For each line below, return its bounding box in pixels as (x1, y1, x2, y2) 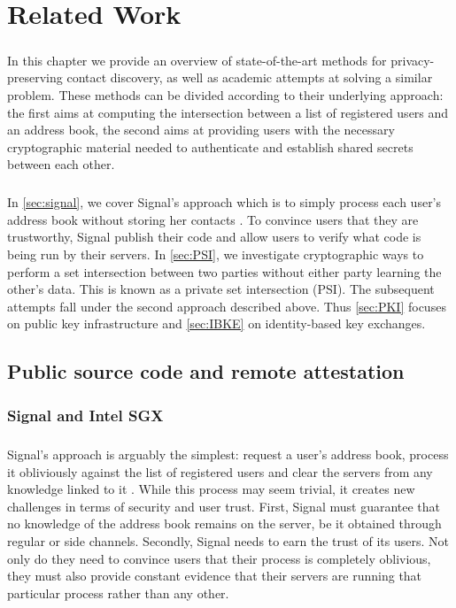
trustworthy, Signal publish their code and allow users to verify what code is (7, 227, 421, 246)
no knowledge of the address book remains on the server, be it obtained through (7, 514, 442, 533)
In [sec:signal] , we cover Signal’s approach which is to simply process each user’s (7, 193, 442, 212)
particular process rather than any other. (7, 583, 229, 602)
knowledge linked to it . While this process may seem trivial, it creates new (7, 480, 415, 498)
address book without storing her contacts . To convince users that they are (7, 210, 419, 228)
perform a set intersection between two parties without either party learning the (7, 262, 442, 281)
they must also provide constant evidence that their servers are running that (7, 566, 422, 585)
